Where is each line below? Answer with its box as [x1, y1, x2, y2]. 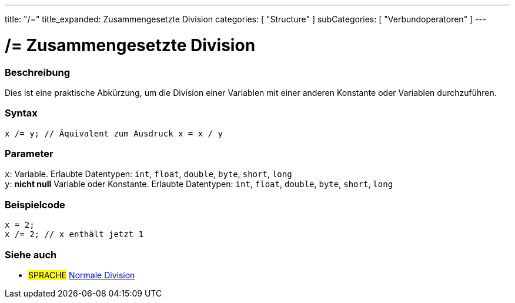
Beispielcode [5, 198, 65, 211]
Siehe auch [5, 248, 57, 261]
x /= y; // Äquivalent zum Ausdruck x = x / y [5, 128, 223, 138]
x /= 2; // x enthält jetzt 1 [5, 229, 144, 239]
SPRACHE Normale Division [28, 269, 135, 280]
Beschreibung [5, 66, 71, 78]
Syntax [5, 107, 38, 119]
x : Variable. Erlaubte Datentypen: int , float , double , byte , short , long [5, 169, 292, 179]
